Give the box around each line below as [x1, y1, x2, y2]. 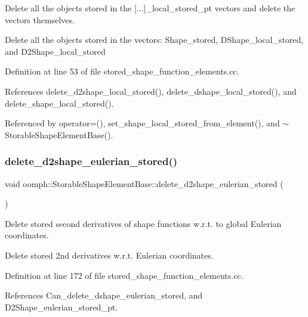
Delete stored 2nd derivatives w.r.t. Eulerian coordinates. [5, 248, 214, 261]
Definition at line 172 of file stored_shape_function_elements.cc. [5, 269, 244, 281]
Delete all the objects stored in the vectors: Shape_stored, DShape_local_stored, [5, 33, 304, 46]
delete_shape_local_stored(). [5, 97, 114, 109]
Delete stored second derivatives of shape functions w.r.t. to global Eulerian [5, 217, 282, 229]
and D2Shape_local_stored [5, 45, 106, 57]
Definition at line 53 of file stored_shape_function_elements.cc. [5, 65, 239, 77]
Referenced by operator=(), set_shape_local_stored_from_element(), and [5, 117, 280, 129]
